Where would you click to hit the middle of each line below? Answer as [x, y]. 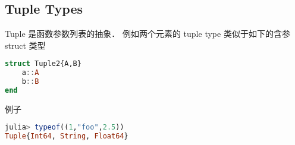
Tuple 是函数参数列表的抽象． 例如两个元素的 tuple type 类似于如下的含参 [147, 34]
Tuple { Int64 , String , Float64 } [67, 136]
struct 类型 [25, 45]
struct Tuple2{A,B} [43, 64]
